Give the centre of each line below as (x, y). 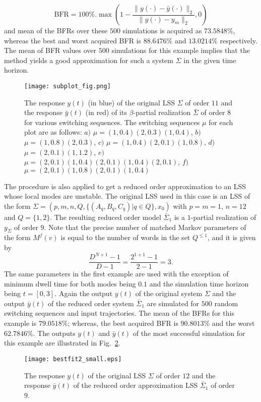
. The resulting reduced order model (106, 217)
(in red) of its (106, 112)
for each (221, 122)
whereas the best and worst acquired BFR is (73, 40)
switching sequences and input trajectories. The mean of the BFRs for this (119, 313)
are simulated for (173, 303)
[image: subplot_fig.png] (68, 86)
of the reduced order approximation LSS (136, 385)
